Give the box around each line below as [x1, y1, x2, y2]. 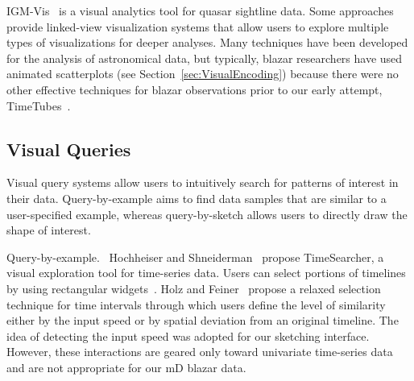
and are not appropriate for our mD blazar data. [6, 358, 246, 375]
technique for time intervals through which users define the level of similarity [6, 296, 386, 313]
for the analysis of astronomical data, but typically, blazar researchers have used [6, 49, 403, 66]
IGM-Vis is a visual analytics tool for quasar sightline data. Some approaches [6, 2, 394, 19]
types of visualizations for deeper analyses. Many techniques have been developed [6, 34, 408, 51]
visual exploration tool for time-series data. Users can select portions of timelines [6, 264, 406, 281]
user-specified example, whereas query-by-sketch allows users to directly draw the [6, 205, 408, 222]
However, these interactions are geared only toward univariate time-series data [6, 343, 393, 360]
